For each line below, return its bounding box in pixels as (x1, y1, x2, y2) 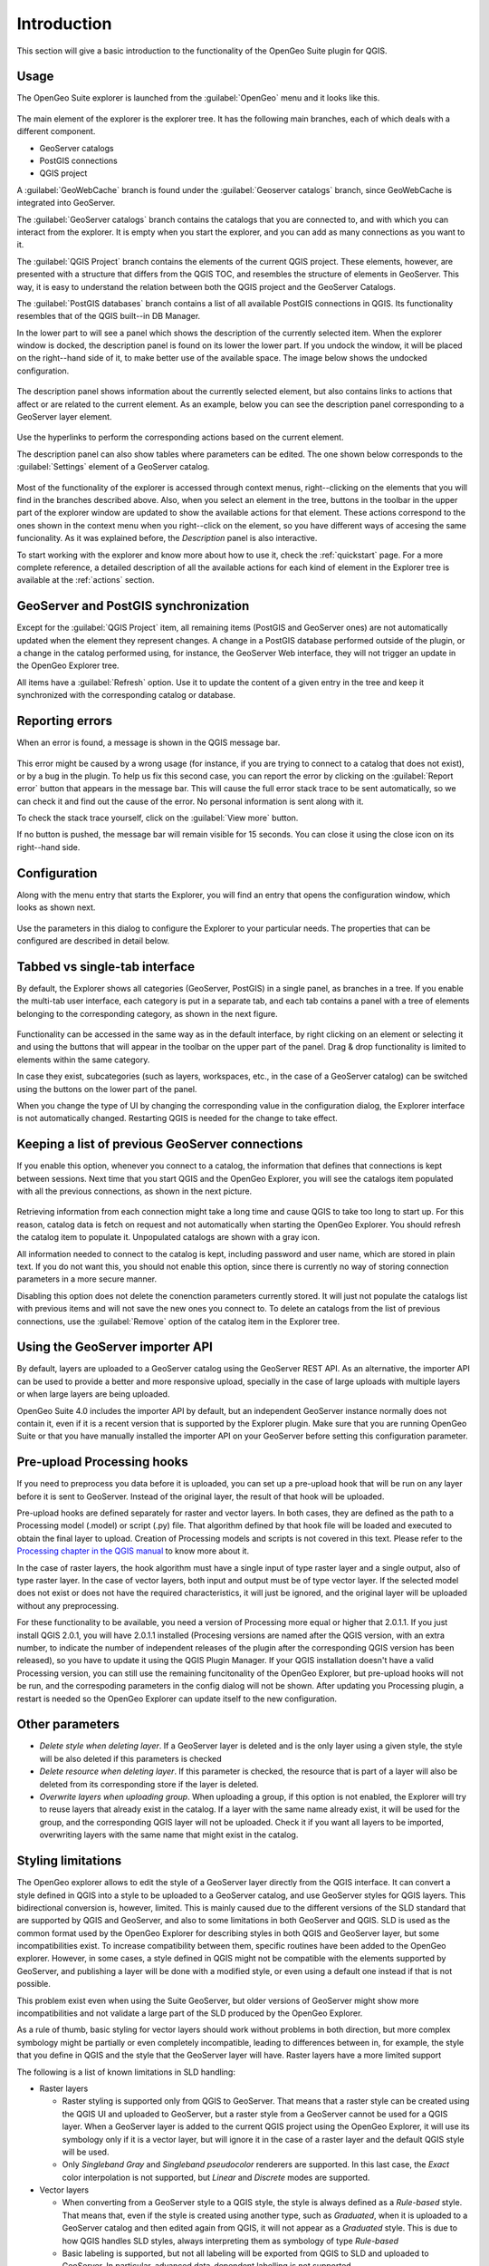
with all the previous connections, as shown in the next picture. (16, 1186, 253, 1196)
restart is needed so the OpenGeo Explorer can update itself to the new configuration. (16, 1693, 337, 1704)
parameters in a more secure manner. (16, 1273, 158, 1284)
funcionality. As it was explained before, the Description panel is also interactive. (16, 533, 318, 544)
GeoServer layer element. (16, 412, 112, 422)
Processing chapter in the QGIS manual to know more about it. (16, 1545, 249, 1556)
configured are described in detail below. (16, 934, 170, 946)
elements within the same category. (16, 1054, 150, 1065)
